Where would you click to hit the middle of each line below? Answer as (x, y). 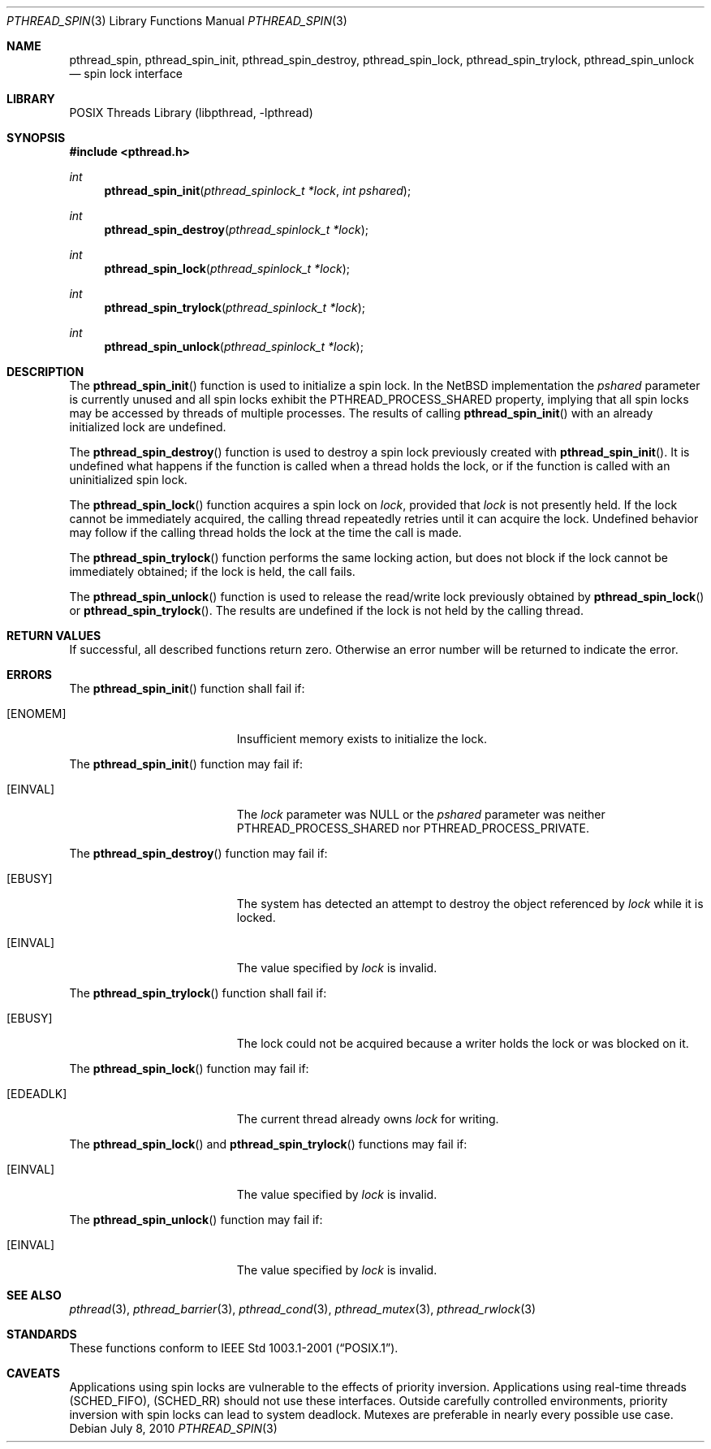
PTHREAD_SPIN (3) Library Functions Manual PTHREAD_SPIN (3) (177, 21)
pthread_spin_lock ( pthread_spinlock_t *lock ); (227, 268)
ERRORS (30, 675)
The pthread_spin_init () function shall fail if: (187, 688)
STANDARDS (42, 1334)
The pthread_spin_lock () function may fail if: (189, 1068)
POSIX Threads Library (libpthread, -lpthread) (191, 112)
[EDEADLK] (37, 1094)
